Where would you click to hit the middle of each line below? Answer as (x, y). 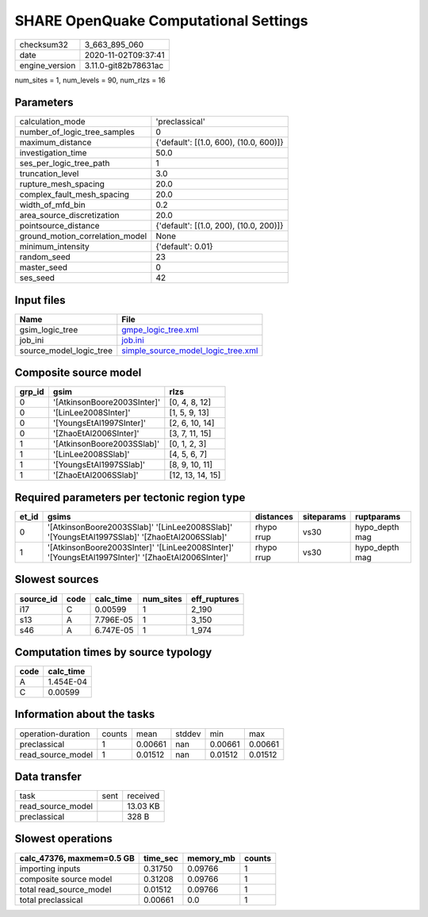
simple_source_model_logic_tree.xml (190, 351)
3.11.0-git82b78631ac (124, 65)
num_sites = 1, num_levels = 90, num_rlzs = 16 (90, 80)
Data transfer (48, 776)
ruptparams (378, 517)
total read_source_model (65, 889)
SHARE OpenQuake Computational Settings (161, 21)
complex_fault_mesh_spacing (75, 194)
